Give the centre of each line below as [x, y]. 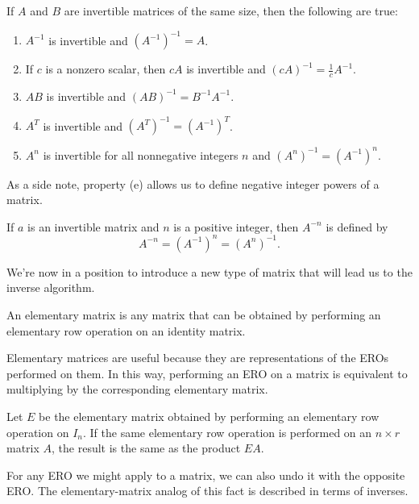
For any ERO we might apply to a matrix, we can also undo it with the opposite [206, 475]
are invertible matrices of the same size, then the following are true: [231, 10]
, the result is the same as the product [146, 448]
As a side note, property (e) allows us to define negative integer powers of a [193, 183]
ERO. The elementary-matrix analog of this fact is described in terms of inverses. [207, 491]
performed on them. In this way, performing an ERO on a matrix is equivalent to [207, 373]
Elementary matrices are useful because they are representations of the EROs [198, 358]
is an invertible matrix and [93, 226]
